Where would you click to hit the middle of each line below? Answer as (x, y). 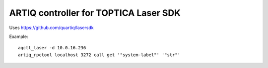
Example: (19, 36)
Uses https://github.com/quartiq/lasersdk (51, 28)
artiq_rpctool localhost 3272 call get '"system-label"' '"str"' (99, 55)
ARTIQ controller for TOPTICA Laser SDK (95, 13)
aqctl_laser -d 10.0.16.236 (52, 48)
